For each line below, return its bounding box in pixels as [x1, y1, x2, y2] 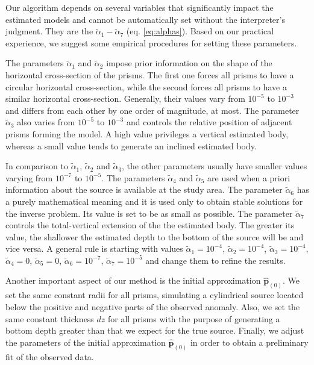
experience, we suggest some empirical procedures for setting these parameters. [5, 36, 297, 49]
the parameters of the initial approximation [5, 335, 166, 348]
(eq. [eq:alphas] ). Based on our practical [126, 25, 274, 37]
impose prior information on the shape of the [106, 57, 272, 69]
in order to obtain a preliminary [190, 335, 309, 348]
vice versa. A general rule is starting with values [5, 242, 183, 255]
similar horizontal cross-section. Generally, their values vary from [5, 92, 245, 105]
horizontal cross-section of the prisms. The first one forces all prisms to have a [5, 68, 294, 81]
